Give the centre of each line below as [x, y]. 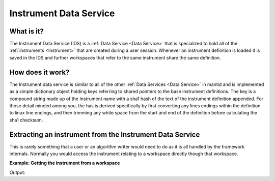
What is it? [27, 31]
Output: [17, 172]
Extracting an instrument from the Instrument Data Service [105, 134]
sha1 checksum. [26, 120]
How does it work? [39, 72]
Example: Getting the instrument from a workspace [65, 163]
